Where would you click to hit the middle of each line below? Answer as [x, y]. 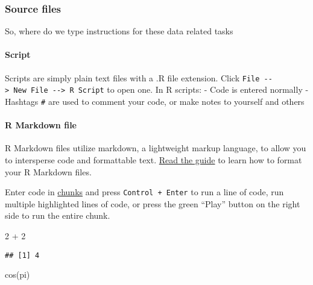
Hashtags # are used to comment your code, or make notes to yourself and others [155, 101]
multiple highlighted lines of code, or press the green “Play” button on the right [153, 203]
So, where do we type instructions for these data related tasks [119, 31]
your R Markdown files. [48, 171]
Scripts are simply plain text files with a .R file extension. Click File [132, 77]
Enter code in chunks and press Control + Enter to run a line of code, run [144, 192]
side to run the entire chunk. [58, 215]
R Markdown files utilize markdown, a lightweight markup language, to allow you [156, 148]
